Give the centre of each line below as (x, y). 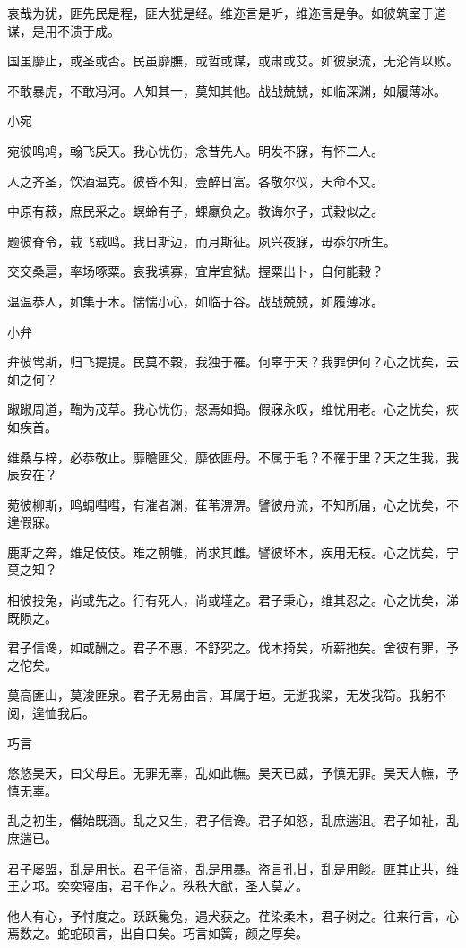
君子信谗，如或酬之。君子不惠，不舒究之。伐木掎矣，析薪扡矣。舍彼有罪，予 (233, 647)
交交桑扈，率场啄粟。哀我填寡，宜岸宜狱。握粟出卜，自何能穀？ (195, 271)
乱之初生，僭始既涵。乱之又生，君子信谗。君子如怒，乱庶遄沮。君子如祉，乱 (233, 820)
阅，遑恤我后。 (51, 713)
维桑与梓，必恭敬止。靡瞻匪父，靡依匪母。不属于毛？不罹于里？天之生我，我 (233, 457)
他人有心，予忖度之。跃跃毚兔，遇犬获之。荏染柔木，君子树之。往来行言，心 (233, 915)
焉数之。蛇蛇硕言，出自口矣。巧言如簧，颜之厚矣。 (158, 933)
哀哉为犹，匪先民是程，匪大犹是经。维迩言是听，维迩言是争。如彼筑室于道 (227, 13)
